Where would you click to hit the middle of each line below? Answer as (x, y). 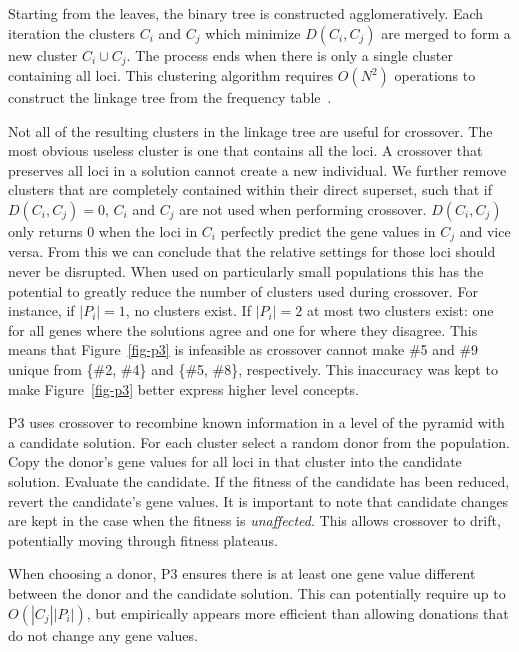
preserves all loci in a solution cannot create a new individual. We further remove (257, 169)
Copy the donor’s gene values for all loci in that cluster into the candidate (235, 461)
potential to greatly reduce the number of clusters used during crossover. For (243, 290)
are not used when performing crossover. (303, 209)
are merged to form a (446, 32)
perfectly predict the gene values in (328, 231)
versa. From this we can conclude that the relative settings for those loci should (252, 251)
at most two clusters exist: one (400, 310)
